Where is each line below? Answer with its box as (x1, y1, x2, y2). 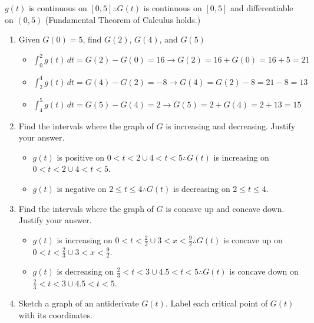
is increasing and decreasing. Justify (166, 119, 296, 132)
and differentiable (230, 2, 293, 14)
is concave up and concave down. (166, 202, 285, 214)
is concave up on (223, 233, 283, 246)
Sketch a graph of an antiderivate (18, 297, 139, 309)
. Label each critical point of (165, 297, 268, 309)
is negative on (57, 182, 107, 195)
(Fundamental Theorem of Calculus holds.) (45, 13, 201, 25)
